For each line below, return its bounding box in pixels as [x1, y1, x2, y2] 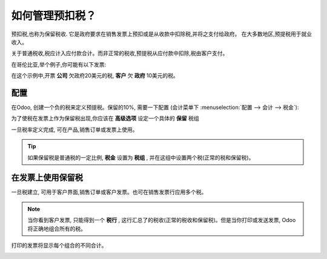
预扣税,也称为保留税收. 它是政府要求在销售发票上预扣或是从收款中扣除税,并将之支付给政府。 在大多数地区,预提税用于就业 [11, 30, 312, 38]
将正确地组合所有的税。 [27, 225, 86, 232]
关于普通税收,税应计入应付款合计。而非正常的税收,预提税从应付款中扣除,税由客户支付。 [11, 50, 228, 57]
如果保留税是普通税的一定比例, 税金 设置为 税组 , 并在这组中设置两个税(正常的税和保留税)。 [27, 154, 254, 161]
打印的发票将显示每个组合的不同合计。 [11, 242, 107, 249]
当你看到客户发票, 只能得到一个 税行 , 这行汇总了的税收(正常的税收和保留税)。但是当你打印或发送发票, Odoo [27, 217, 296, 224]
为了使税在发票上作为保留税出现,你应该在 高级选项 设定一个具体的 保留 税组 [11, 115, 199, 122]
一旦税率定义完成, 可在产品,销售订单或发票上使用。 [11, 126, 139, 133]
